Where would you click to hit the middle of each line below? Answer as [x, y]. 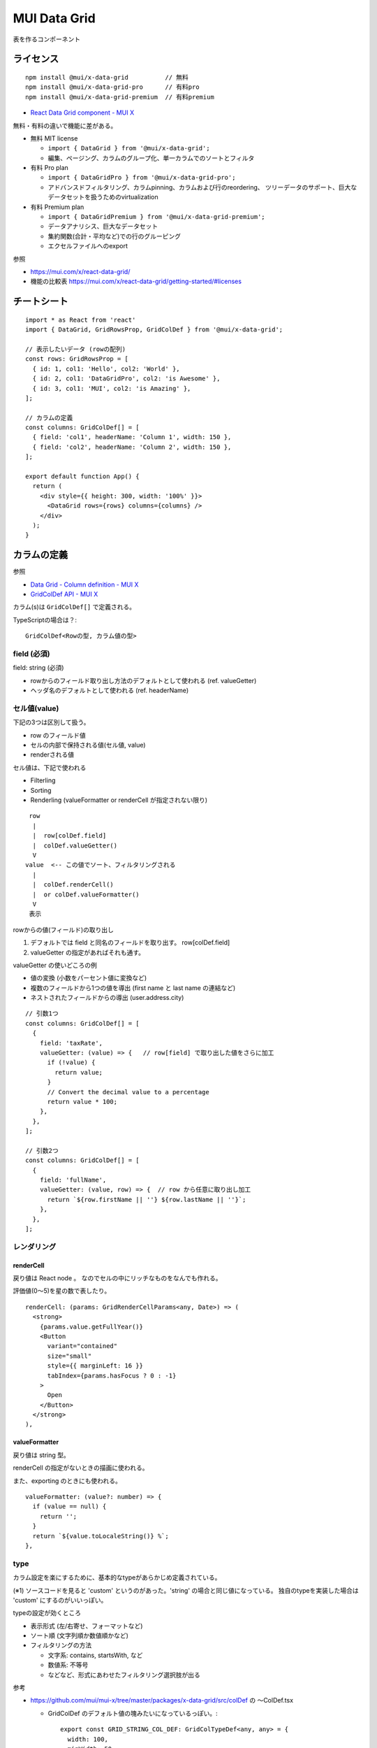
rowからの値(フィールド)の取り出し [64, 929]
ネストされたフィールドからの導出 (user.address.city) [107, 998]
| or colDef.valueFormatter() [86, 894]
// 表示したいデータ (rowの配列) [75, 349]
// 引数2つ [42, 1151]
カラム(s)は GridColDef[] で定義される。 [74, 607]
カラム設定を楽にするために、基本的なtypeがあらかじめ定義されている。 [117, 1577]
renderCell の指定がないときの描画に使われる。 [81, 1468]
